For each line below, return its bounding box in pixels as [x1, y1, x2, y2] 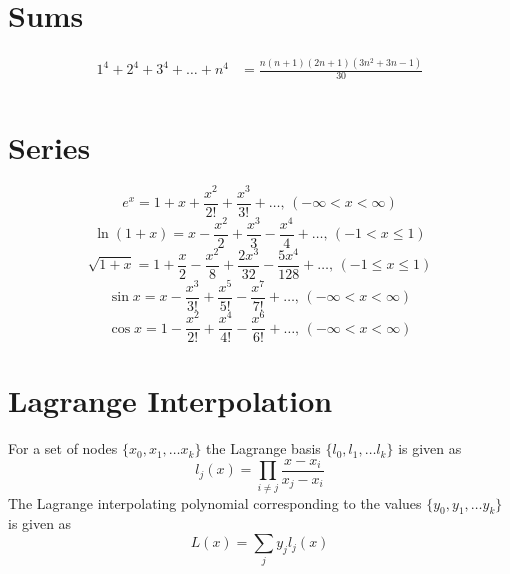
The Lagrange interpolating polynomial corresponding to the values [8, 492, 422, 513]
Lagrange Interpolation [8, 380, 333, 421]
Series [8, 126, 91, 167]
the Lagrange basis [206, 438, 321, 459]
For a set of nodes [8, 438, 118, 459]
